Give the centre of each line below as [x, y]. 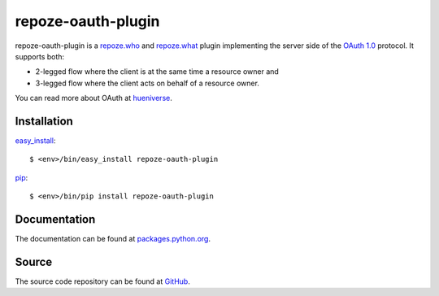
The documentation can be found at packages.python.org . [113, 239]
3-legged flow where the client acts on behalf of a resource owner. [148, 83]
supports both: [40, 56]
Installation [44, 121]
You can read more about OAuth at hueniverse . [93, 98]
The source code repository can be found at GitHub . [102, 281]
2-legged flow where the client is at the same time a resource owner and [157, 72]
